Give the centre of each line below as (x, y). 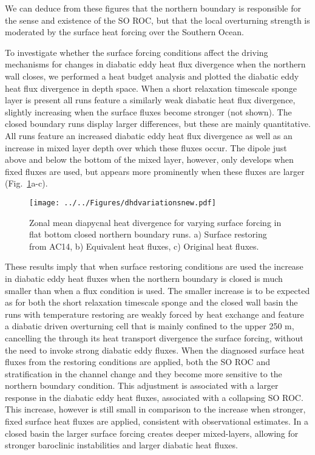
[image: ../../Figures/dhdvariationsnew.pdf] (123, 203)
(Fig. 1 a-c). (26, 183)
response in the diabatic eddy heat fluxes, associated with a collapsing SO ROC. (154, 397)
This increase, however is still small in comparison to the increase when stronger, (155, 409)
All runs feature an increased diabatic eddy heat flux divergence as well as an (149, 135)
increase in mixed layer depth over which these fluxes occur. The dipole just (146, 147)
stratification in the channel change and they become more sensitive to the (144, 373)
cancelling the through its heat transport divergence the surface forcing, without (154, 337)
